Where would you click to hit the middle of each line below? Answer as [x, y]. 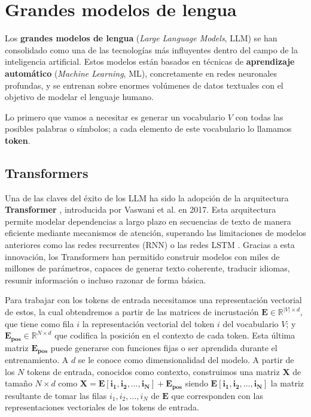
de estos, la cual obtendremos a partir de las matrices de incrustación [132, 312]
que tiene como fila [39, 323]
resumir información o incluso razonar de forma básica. [106, 279]
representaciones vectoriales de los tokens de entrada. [102, 407]
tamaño [19, 383]
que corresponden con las [217, 395]
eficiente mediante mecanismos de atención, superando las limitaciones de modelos [155, 233]
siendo [196, 383]
